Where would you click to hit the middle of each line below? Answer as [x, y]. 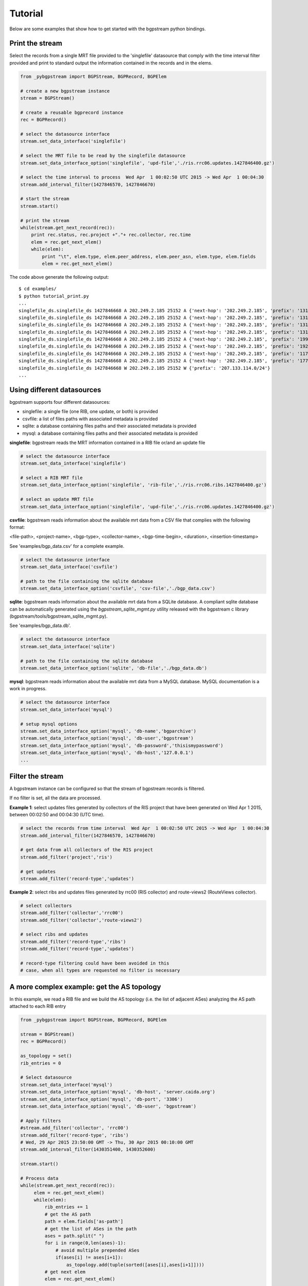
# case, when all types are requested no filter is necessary [100, 970]
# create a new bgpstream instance [65, 91]
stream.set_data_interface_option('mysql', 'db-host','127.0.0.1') [107, 753]
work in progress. [28, 689]
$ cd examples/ [38, 289]
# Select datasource [46, 1077]
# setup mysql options [49, 724]
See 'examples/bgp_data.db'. [40, 626]
